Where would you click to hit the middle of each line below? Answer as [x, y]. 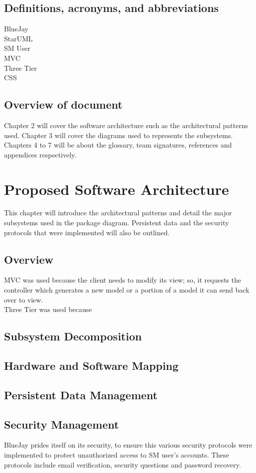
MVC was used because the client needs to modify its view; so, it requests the [123, 280]
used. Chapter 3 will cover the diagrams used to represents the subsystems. [119, 135]
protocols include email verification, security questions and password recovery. [123, 464]
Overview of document [63, 104]
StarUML [18, 38]
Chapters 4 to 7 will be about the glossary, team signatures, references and [118, 145]
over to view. [24, 299]
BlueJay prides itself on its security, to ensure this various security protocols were [128, 445]
